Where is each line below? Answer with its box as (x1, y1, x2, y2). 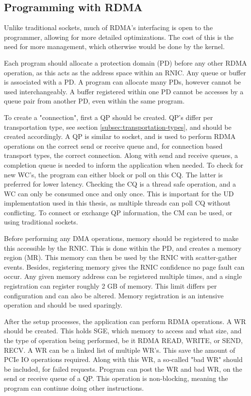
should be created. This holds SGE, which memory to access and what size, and (4, 326, 242, 336)
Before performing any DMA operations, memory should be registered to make (4, 233, 239, 243)
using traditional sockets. (4, 217, 78, 227)
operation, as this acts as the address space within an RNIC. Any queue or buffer (4, 67, 246, 77)
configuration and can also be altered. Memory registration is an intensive (4, 290, 224, 300)
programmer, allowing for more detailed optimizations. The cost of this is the (4, 32, 234, 42)
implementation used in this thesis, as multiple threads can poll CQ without (4, 198, 231, 208)
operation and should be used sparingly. (4, 300, 122, 310)
